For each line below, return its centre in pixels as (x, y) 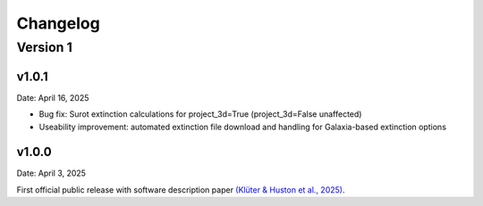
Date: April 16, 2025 (53, 97)
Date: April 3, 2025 (51, 173)
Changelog (58, 23)
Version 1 (45, 47)
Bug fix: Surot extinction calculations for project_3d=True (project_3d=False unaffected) (200, 114)
